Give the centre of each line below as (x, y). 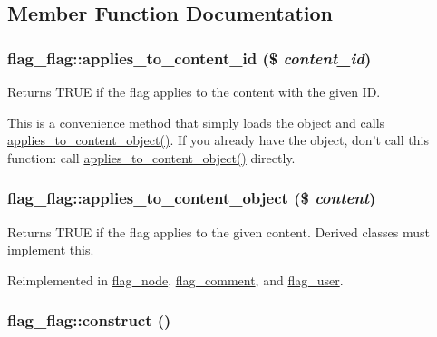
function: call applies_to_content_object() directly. (151, 157)
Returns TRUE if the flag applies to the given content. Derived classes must (218, 231)
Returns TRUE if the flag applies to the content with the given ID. (194, 91)
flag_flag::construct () (89, 320)
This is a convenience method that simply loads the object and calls (196, 122)
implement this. (51, 250)
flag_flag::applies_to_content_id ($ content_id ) (189, 58)
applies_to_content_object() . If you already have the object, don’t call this (218, 140)
